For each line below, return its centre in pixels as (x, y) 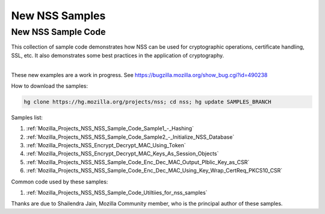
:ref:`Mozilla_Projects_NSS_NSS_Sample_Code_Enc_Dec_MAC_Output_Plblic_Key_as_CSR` (138, 162)
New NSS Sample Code (58, 32)
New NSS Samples (58, 16)
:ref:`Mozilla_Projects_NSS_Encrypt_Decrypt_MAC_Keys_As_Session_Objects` (122, 154)
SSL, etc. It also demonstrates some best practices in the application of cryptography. (118, 55)
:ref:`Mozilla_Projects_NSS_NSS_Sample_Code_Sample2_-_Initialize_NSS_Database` (130, 137)
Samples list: (27, 117)
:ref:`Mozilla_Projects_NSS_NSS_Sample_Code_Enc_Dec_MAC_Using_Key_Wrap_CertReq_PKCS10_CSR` (154, 171)
